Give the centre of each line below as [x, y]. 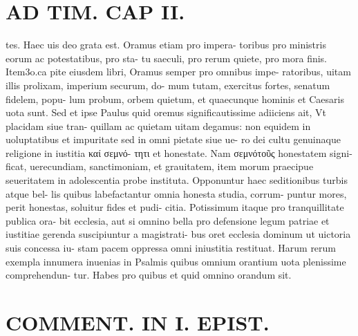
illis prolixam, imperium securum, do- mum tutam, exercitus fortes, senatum [168, 85]
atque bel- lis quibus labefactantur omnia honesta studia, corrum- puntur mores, [176, 193]
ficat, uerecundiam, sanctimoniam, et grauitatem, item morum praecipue [160, 166]
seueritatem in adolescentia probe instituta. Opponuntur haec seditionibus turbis [177, 180]
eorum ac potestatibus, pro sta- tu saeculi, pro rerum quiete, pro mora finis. [166, 58]
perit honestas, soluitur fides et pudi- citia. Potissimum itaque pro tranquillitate [175, 207]
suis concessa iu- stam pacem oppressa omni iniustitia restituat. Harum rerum [171, 248]
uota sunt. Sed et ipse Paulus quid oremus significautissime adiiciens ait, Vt [166, 112]
